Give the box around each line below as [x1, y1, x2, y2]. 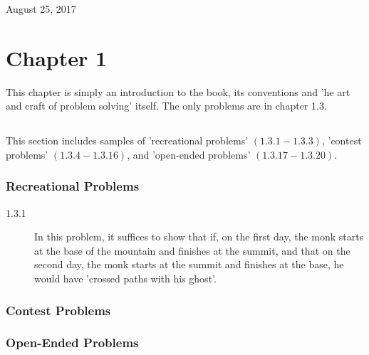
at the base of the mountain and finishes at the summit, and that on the [34, 243, 350, 258]
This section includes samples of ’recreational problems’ [6, 133, 249, 148]
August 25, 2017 [6, 1, 76, 16]
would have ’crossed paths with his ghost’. [34, 271, 217, 286]
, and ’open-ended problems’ [127, 147, 251, 161]
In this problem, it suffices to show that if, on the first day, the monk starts [34, 229, 364, 244]
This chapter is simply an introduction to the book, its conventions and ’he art [6, 84, 350, 99]
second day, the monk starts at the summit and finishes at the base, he [34, 257, 344, 272]
